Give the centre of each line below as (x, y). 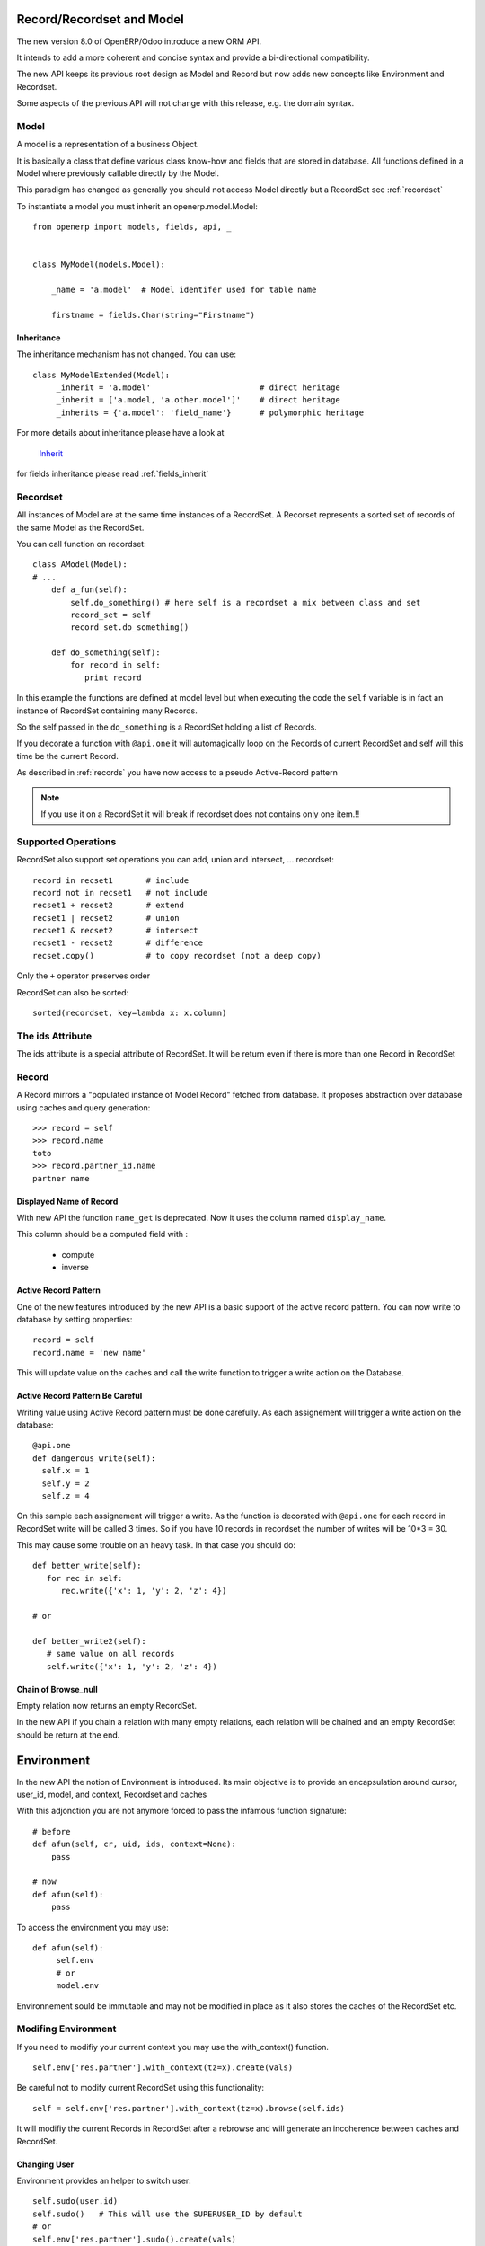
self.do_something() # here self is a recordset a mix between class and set (246, 602)
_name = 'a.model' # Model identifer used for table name (184, 290)
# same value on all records (110, 1654)
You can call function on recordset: (82, 544)
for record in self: (115, 665)
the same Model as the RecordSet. (80, 527)
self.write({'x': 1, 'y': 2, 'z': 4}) (132, 1666)
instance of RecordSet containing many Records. (107, 711)
